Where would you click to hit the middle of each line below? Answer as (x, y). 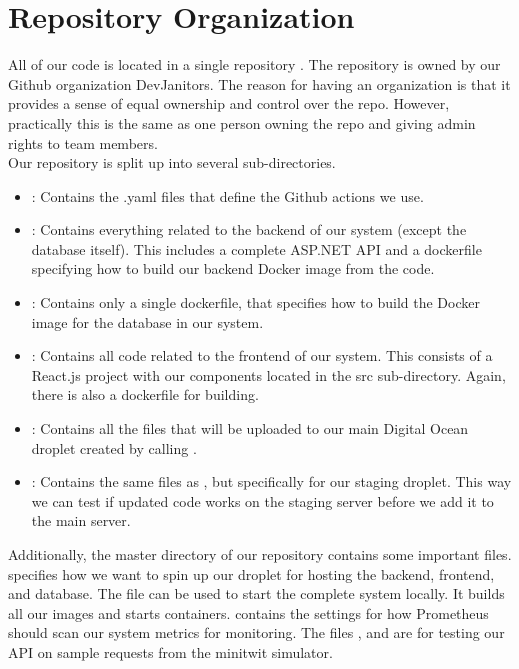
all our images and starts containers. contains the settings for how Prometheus (248, 612)
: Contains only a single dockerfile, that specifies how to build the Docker (255, 302)
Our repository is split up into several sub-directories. (172, 162)
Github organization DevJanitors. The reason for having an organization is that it (259, 83)
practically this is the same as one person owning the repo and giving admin (242, 122)
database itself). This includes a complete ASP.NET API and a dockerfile (256, 248)
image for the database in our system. (147, 321)
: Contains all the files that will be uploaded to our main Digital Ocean (250, 428)
